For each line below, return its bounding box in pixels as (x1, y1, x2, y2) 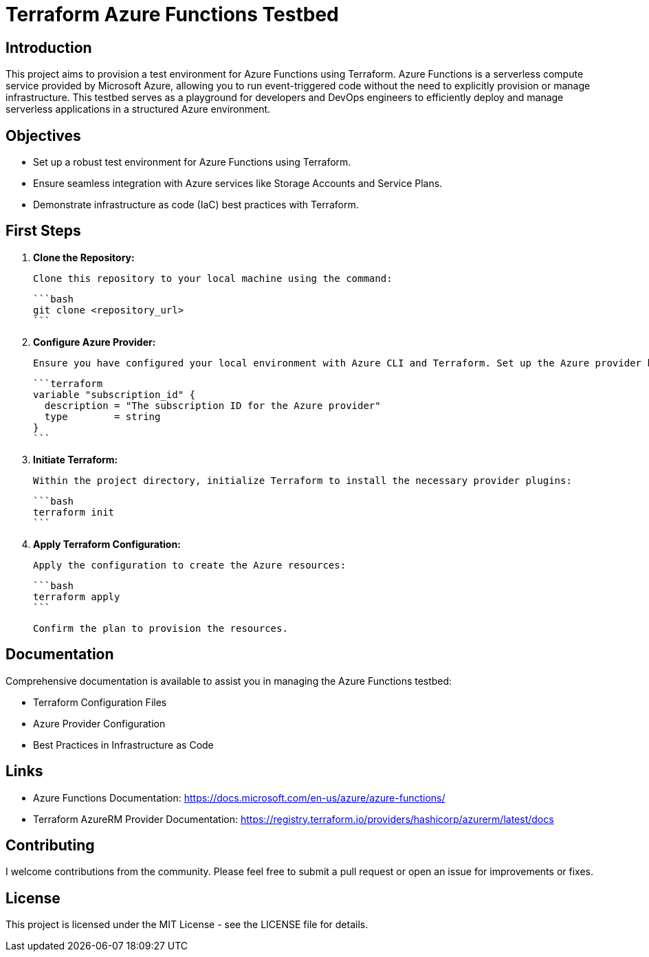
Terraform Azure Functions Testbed (5, 3, 339, 26)
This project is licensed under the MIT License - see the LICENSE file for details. (5, 918, 368, 931)
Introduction (5, 38, 92, 56)
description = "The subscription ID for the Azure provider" (44, 399, 381, 411)
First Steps (5, 222, 81, 240)
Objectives (5, 126, 81, 144)
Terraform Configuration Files (33, 696, 167, 708)
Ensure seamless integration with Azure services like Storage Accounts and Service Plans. (33, 177, 443, 190)
